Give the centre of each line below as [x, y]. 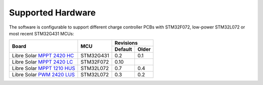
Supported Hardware [52, 13]
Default [123, 49]
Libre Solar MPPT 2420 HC [43, 56]
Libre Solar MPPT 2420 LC [42, 62]
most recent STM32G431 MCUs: [41, 33]
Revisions [126, 43]
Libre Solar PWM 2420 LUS [43, 75]
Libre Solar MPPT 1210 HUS [44, 69]
